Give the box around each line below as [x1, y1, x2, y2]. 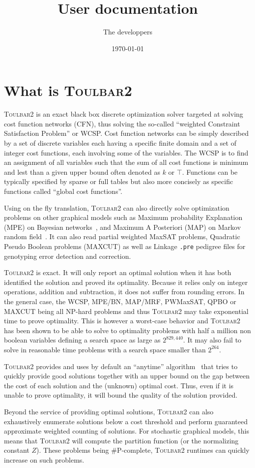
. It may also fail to [183, 335, 242, 345]
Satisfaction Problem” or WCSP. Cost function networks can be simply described [4, 128, 249, 138]
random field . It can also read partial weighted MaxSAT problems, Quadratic [4, 231, 240, 242]
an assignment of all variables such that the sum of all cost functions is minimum [4, 157, 249, 167]
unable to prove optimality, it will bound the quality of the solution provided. [4, 390, 238, 400]
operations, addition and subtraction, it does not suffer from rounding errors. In [4, 286, 245, 297]
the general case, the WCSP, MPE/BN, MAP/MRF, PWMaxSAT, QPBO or [4, 296, 236, 306]
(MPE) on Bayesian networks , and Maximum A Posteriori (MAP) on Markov [4, 221, 241, 232]
